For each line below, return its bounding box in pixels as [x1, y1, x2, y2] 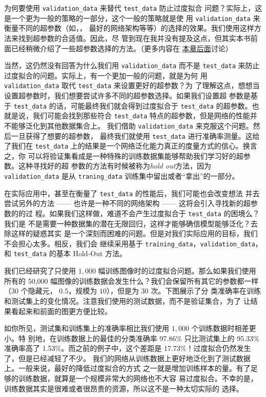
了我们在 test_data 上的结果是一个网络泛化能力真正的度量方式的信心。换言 [4, 140, 257, 151]
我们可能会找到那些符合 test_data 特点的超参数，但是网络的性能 [32, 110, 250, 121]
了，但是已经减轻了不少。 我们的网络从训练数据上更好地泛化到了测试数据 [4, 352, 251, 363]
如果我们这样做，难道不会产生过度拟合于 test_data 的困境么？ [49, 207, 260, 218]
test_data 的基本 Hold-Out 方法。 [13, 248, 127, 259]
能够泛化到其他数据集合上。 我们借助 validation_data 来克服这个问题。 [11, 120, 253, 131]
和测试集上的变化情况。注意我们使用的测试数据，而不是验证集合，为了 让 [4, 295, 251, 306]
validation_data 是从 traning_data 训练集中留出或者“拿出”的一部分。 [4, 171, 239, 181]
